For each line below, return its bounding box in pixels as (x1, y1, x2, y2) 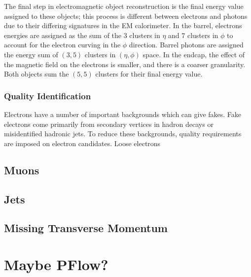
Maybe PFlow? (4, 254, 108, 274)
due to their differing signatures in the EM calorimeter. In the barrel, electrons (4, 20, 242, 31)
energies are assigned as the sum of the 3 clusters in (4, 30, 160, 40)
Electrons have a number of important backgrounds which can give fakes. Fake (4, 109, 242, 119)
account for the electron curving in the (4, 40, 121, 50)
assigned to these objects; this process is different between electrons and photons (4, 10, 248, 21)
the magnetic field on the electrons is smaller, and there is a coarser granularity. (4, 59, 246, 69)
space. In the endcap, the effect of (143, 49, 245, 59)
